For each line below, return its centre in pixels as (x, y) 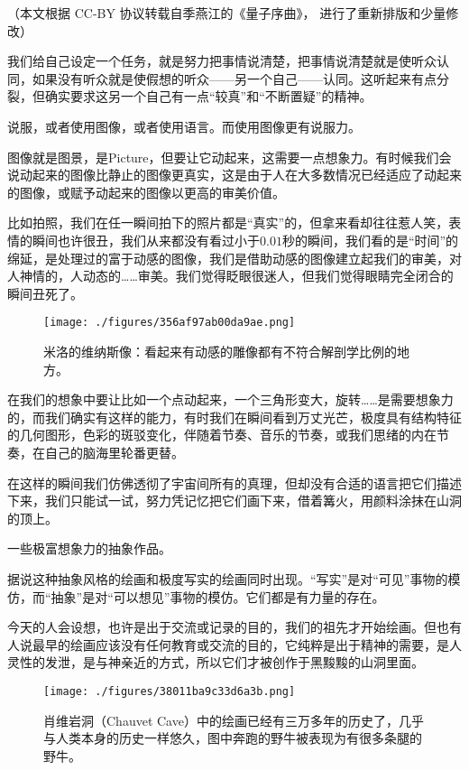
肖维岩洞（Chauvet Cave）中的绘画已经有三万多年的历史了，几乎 (234, 720)
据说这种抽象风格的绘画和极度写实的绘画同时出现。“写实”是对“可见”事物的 (228, 578)
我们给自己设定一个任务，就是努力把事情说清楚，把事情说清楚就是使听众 (222, 61)
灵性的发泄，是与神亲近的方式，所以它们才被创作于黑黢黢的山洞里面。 (216, 662)
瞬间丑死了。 (45, 293)
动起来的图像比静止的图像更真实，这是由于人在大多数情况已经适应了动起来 (240, 175)
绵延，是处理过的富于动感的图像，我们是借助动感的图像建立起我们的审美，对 (234, 258)
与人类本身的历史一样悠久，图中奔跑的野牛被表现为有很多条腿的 (233, 738)
